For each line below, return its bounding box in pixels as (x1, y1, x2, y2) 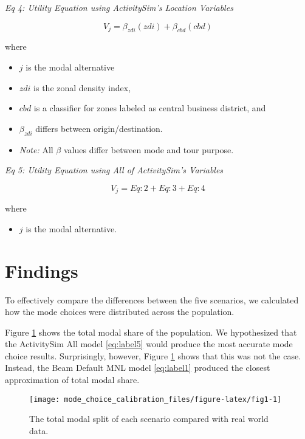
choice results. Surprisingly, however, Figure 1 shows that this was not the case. (5, 349, 301, 362)
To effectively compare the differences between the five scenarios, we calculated (5, 293, 299, 306)
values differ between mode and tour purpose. (63, 143, 234, 156)
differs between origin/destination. (35, 122, 163, 134)
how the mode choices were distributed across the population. (5, 305, 235, 318)
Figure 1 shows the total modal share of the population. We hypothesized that (5, 325, 297, 338)
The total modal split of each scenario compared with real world (29, 412, 269, 425)
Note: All (19, 143, 53, 156)
